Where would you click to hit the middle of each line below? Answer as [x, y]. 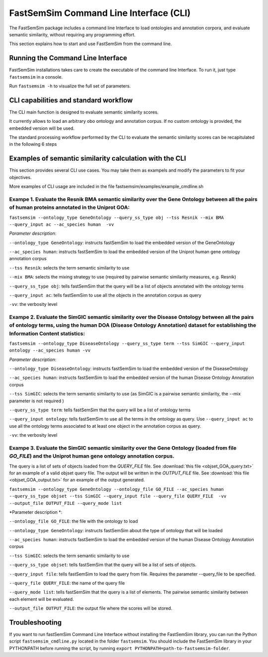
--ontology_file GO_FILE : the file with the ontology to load [74, 521]
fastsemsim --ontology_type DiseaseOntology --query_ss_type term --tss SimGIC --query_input [127, 343]
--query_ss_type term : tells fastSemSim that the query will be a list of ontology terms [100, 410]
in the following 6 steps [33, 144]
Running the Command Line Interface [68, 58]
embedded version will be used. [42, 128]
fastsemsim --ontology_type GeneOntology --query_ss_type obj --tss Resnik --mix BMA [117, 217]
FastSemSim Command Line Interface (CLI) [100, 13]
